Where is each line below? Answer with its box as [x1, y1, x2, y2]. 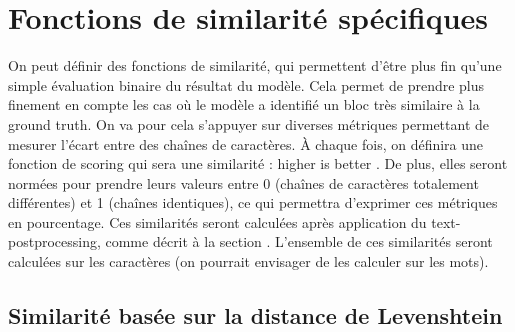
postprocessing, [8, 231, 101, 252]
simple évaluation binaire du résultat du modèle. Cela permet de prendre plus [8, 74, 485, 95]
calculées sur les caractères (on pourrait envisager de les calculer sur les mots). [8, 251, 489, 272]
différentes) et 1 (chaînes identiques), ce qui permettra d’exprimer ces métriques [8, 192, 498, 213]
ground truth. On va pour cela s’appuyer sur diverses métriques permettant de [8, 113, 489, 134]
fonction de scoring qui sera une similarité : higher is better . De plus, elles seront [8, 153, 508, 174]
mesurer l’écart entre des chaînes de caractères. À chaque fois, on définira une [8, 133, 484, 154]
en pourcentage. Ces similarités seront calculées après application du [8, 211, 427, 232]
